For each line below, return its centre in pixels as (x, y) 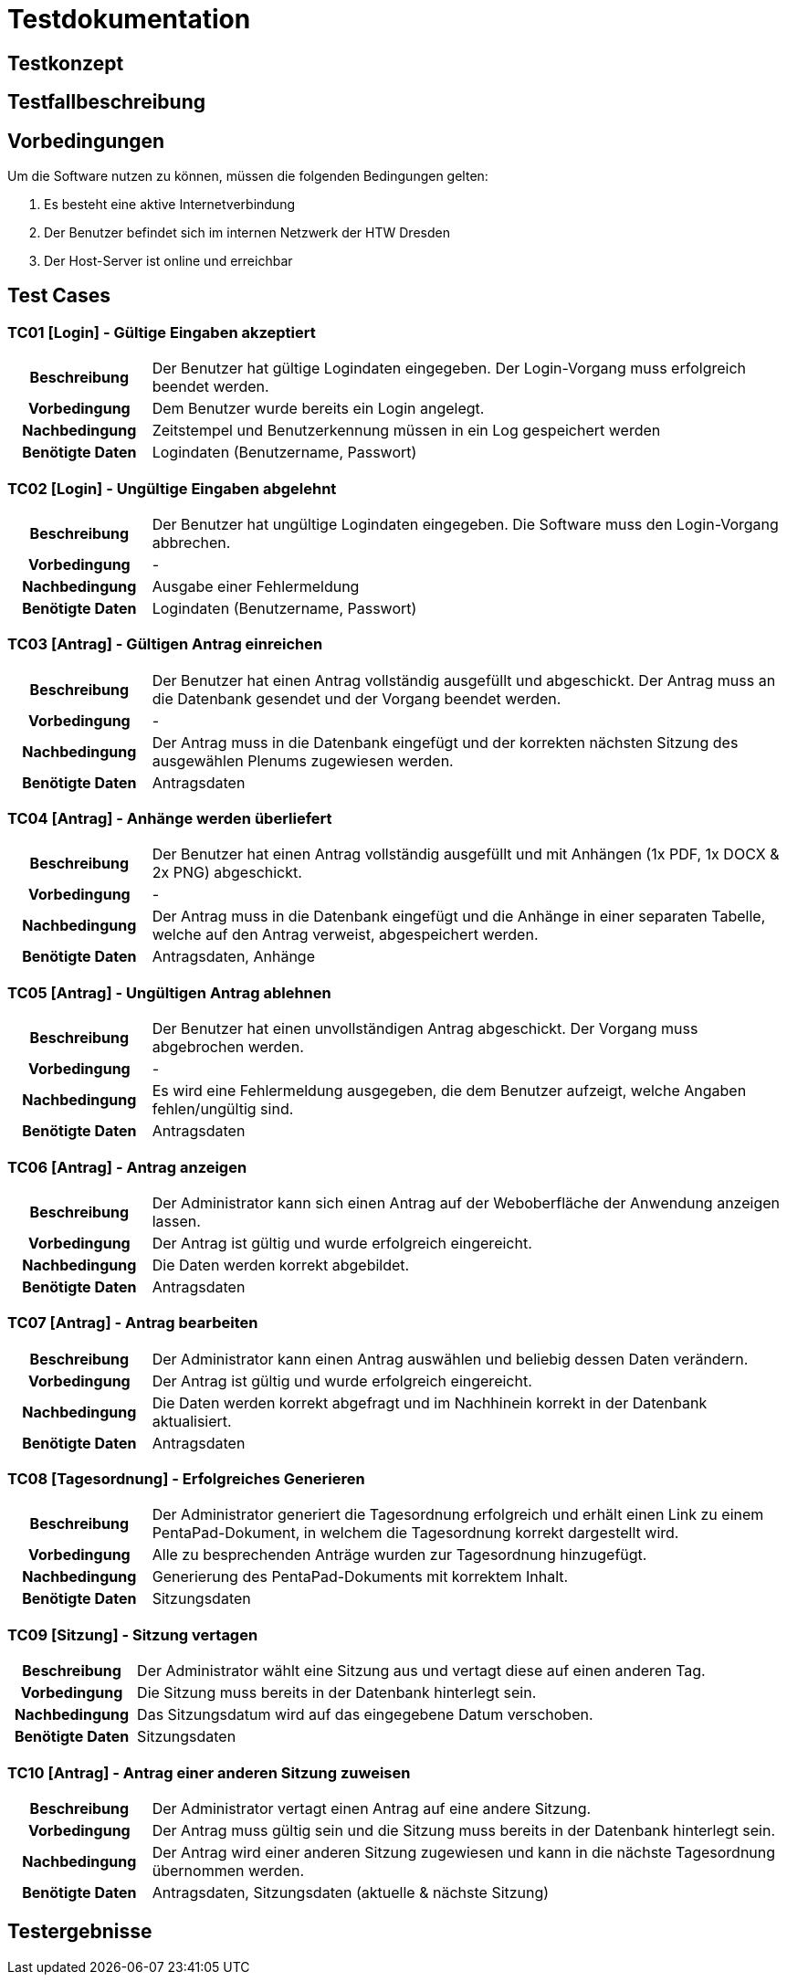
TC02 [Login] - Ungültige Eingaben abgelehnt (172, 488)
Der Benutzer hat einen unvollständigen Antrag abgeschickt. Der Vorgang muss (425, 1029)
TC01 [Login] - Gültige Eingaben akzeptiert (162, 332)
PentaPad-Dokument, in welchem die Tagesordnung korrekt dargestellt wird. (415, 1533)
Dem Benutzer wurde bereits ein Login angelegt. (318, 409)
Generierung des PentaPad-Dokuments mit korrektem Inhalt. (360, 1577)
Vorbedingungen (86, 141)
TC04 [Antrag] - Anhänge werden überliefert (170, 819)
